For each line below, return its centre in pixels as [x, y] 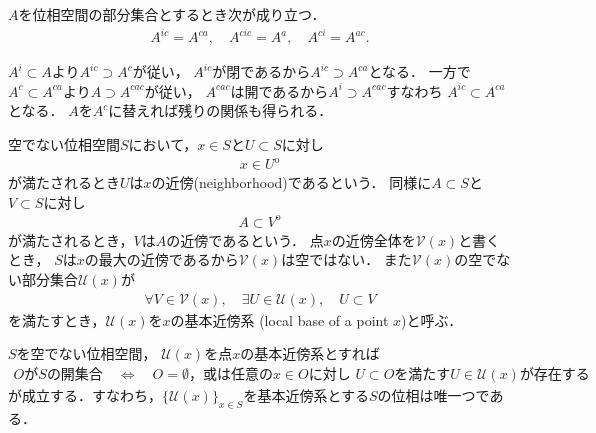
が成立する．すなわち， [85, 394]
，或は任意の [230, 374]
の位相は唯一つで [433, 394]
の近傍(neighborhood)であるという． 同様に [291, 182]
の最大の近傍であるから [161, 259]
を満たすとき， [57, 319]
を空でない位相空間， [86, 353]
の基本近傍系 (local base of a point [279, 319]
